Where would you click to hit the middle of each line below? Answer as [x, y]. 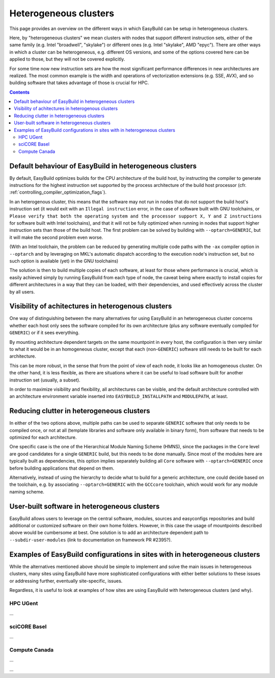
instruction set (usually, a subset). [45, 380]
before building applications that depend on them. [62, 468]
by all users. [22, 292]
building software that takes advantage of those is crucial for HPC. [79, 83]
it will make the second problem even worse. [56, 237]
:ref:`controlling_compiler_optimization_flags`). [58, 192]
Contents [20, 92]
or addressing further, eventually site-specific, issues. [66, 581]
